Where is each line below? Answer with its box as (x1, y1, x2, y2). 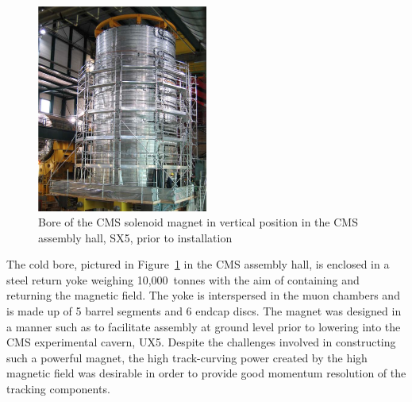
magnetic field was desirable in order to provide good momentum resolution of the (6, 365, 406, 381)
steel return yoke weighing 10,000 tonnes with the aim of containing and (6, 271, 360, 288)
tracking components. (6, 381, 110, 397)
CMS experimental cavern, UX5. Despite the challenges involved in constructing (6, 334, 396, 350)
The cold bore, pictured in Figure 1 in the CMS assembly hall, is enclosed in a (6, 256, 390, 273)
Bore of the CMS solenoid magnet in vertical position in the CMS (38, 214, 358, 230)
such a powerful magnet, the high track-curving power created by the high (6, 349, 368, 365)
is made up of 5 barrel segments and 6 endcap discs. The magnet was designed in (6, 303, 402, 319)
